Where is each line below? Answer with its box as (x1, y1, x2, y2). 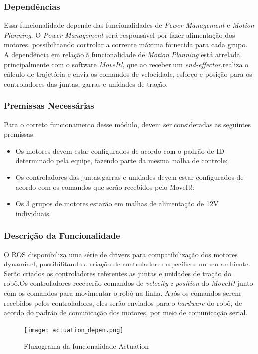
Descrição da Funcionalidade (4, 229, 120, 242)
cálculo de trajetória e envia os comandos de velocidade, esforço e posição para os (4, 69, 252, 79)
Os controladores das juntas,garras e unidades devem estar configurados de (15, 172, 244, 182)
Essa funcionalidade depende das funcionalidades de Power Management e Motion (4, 20, 254, 30)
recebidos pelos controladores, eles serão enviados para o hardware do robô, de (4, 297, 242, 308)
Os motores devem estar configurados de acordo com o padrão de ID (15, 145, 224, 156)
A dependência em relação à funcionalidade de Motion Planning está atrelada (4, 49, 240, 59)
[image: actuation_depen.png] (24, 326, 124, 334)
